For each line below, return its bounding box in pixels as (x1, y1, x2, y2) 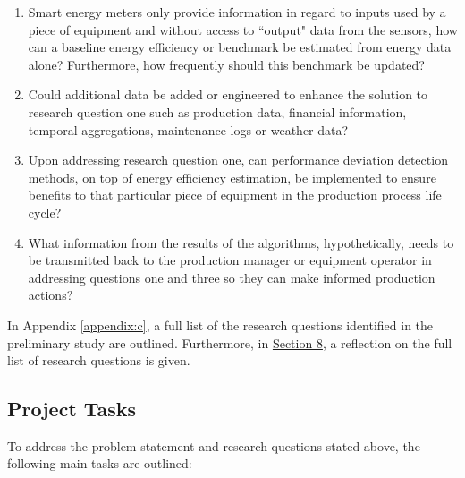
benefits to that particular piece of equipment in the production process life (28, 185, 442, 204)
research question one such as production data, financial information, (28, 102, 407, 121)
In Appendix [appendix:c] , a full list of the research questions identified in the (7, 315, 434, 334)
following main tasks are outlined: (7, 454, 192, 473)
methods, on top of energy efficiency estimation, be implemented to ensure (28, 167, 436, 186)
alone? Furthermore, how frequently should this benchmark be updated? (28, 55, 425, 73)
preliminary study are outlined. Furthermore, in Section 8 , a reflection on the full (7, 333, 452, 352)
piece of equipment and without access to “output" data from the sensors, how (28, 20, 458, 38)
